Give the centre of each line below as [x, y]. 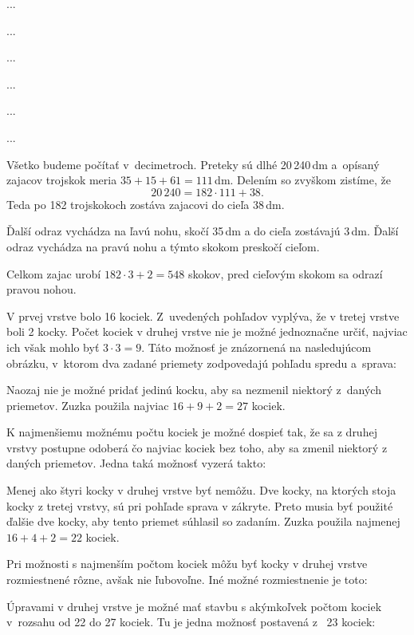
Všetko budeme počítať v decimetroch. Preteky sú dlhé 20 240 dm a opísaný [193, 164]
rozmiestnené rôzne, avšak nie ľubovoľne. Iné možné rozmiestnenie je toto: [187, 580]
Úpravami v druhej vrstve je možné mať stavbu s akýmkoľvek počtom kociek [194, 606]
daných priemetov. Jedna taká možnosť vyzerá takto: [136, 463]
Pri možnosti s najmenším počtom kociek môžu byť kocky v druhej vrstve [187, 564]
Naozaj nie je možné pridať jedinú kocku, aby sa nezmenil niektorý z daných [194, 390]
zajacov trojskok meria [62, 180]
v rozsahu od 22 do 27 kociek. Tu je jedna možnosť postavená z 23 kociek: [191, 622]
